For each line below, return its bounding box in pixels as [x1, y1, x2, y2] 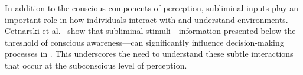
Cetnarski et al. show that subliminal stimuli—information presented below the [5, 25, 296, 37]
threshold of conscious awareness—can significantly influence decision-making [5, 36, 284, 48]
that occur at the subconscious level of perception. [5, 59, 187, 71]
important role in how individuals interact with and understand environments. [5, 13, 288, 25]
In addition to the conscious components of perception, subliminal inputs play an [5, 2, 299, 13]
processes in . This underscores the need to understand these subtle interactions [5, 47, 294, 60]
